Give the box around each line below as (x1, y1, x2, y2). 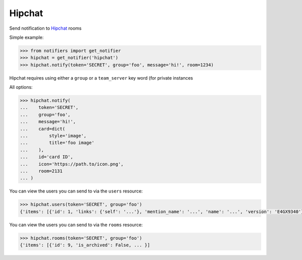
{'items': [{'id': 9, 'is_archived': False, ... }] (20, 242, 150, 248)
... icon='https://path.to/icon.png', (20, 161, 124, 167)
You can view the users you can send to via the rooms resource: (9, 222, 143, 228)
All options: (9, 84, 33, 90)
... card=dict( (20, 126, 65, 132)
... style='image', (20, 133, 87, 139)
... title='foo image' (20, 140, 95, 146)
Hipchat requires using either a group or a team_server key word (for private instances (9, 75, 193, 81)
